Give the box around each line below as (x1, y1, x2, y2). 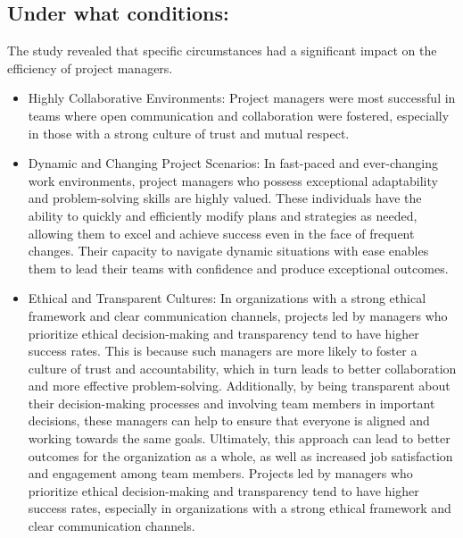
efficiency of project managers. (7, 58, 173, 77)
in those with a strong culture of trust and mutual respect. (28, 123, 350, 142)
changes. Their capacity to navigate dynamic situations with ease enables (28, 241, 429, 260)
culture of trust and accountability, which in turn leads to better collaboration (28, 358, 457, 377)
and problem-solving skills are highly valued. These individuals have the (28, 189, 422, 207)
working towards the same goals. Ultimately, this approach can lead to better (28, 429, 451, 448)
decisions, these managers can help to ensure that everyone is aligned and (28, 411, 430, 430)
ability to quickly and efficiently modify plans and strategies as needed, (28, 206, 418, 224)
